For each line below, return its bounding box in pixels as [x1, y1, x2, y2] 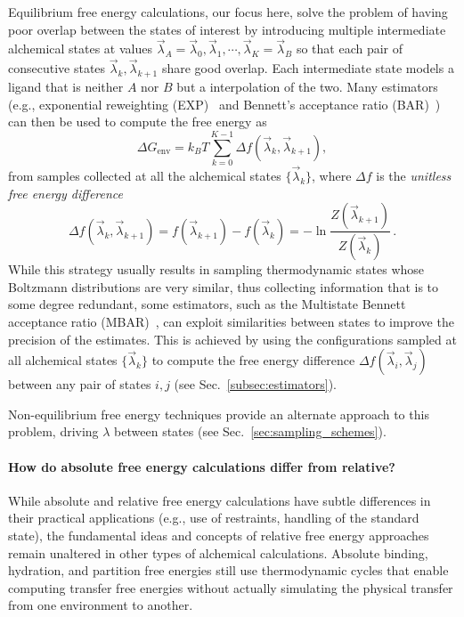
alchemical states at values [8, 39, 152, 58]
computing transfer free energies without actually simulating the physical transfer [8, 578, 453, 597]
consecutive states [8, 59, 106, 77]
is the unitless [376, 166, 452, 185]
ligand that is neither [8, 77, 124, 96]
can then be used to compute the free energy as [8, 112, 267, 131]
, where [312, 166, 352, 185]
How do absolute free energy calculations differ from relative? [8, 457, 395, 475]
